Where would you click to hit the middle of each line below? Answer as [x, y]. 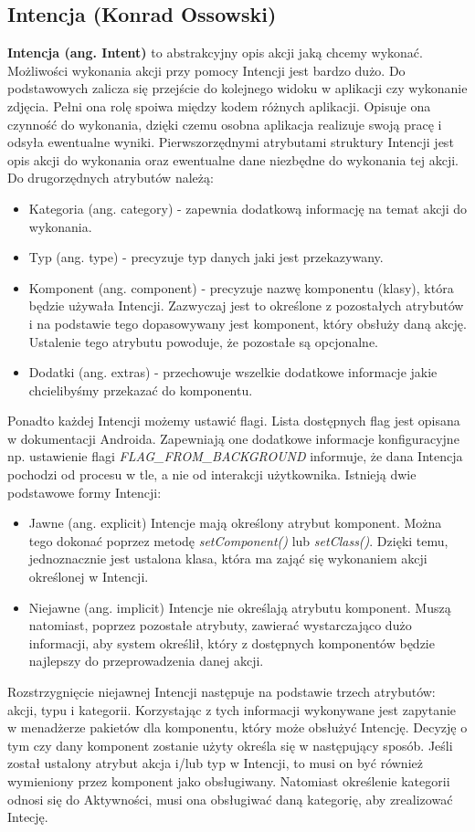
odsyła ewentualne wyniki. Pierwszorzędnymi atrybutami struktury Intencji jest [231, 142]
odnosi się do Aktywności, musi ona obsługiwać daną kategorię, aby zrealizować [230, 799]
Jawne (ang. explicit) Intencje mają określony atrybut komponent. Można [235, 523]
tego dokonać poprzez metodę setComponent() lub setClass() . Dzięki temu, [238, 540]
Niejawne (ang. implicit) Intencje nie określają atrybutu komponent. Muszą [240, 607]
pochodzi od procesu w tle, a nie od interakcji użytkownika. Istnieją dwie [212, 474]
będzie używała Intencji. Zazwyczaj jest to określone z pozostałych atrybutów [246, 305]
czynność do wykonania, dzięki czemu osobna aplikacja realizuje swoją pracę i [225, 124]
